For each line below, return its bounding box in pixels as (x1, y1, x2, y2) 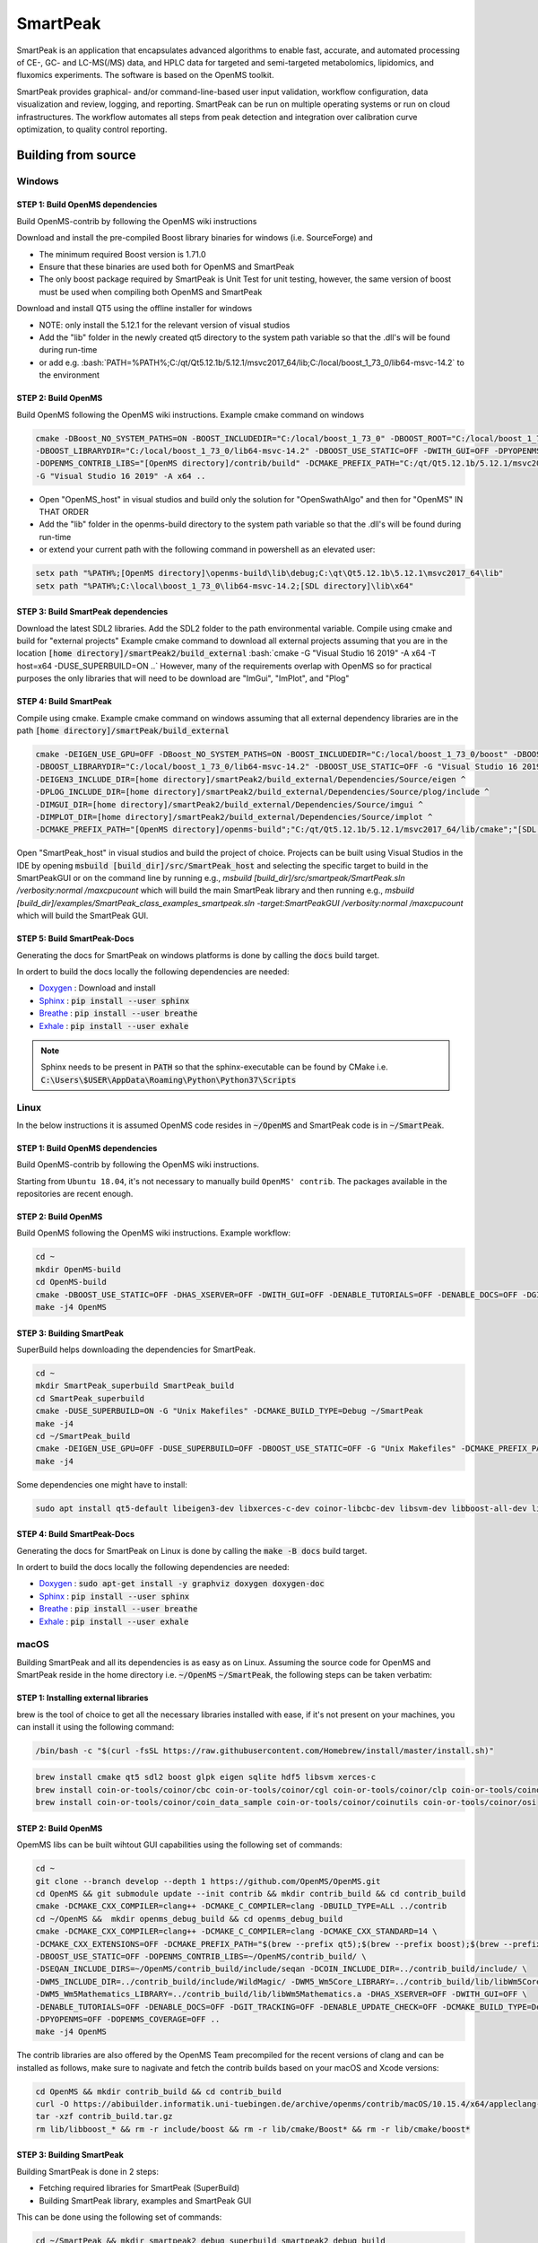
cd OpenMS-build (35, 1277, 108, 1287)
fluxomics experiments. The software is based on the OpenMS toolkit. (16, 70, 274, 81)
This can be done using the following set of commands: (16, 2212, 222, 2222)
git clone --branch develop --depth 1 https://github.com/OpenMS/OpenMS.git (35, 1876, 381, 1886)
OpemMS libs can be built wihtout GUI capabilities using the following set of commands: (16, 1839, 343, 1850)
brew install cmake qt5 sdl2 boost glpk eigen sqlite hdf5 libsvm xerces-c (35, 1772, 377, 1783)
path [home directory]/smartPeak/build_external (16, 725, 230, 736)
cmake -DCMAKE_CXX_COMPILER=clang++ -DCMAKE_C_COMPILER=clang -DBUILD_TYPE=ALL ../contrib (35, 1901, 447, 1911)
